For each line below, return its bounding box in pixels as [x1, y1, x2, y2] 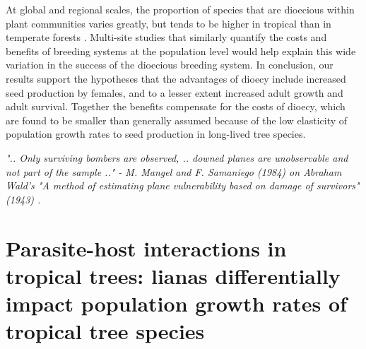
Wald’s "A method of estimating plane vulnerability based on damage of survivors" [6, 178, 360, 193]
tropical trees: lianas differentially [6, 261, 341, 290]
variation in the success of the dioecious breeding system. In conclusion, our [6, 57, 333, 72]
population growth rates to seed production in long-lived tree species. [6, 126, 306, 141]
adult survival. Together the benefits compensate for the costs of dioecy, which [6, 99, 346, 114]
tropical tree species [6, 317, 205, 345]
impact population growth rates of [6, 288, 347, 317]
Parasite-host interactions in [6, 233, 287, 262]
